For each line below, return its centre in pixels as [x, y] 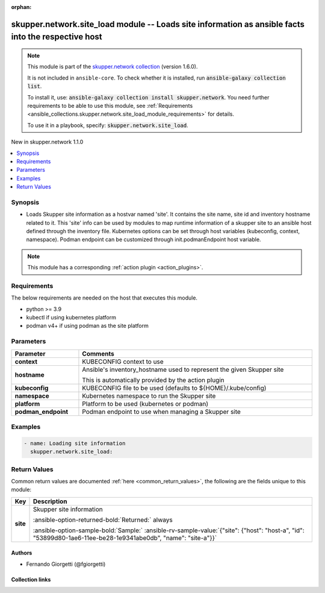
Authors [22, 553]
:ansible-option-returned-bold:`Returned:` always [103, 519]
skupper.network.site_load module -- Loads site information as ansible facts [158, 24]
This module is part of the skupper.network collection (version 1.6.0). [113, 67]
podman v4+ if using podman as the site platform [87, 326]
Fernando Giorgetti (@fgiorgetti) [66, 564]
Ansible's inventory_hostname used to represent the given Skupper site [183, 369]
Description [50, 501]
